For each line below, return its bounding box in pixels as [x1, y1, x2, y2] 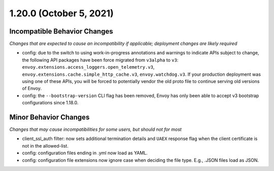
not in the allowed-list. [22, 142, 68, 149]
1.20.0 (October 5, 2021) [9, 8, 114, 19]
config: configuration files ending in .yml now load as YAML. [22, 150, 148, 156]
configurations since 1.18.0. [22, 100, 79, 106]
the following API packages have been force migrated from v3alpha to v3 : [22, 56, 179, 63]
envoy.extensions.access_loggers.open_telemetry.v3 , [22, 64, 155, 70]
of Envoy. [22, 85, 42, 92]
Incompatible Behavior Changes [9, 27, 114, 36]
